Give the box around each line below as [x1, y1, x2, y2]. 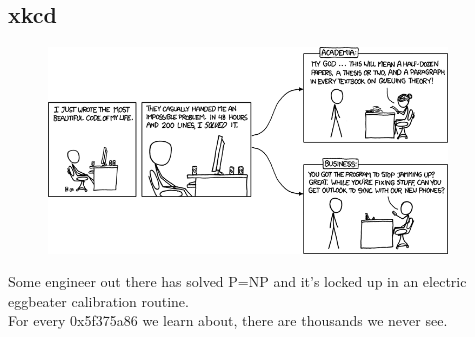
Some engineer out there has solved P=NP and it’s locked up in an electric [8, 271, 467, 292]
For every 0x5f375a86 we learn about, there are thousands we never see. [8, 310, 448, 331]
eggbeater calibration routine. [8, 290, 189, 311]
